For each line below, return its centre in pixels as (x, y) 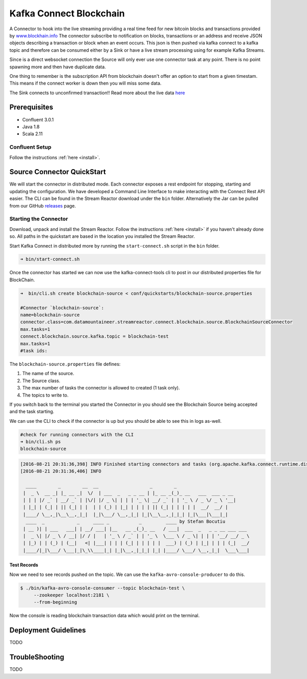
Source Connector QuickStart (58, 172)
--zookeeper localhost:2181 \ (71, 595)
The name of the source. (48, 374)
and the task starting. (32, 411)
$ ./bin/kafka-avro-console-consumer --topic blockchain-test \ (103, 588)
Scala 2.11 (32, 134)
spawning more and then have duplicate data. (58, 67)
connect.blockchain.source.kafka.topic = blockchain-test (94, 336)
